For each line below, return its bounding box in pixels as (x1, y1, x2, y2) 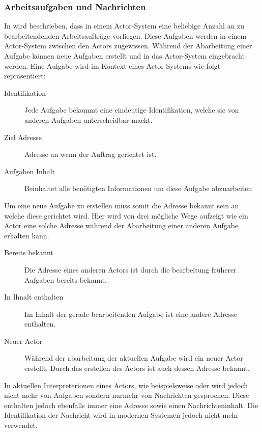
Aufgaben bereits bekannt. (24, 274, 107, 285)
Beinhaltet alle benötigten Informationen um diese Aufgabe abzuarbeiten (24, 183, 252, 194)
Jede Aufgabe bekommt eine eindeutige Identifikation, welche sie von (24, 104, 239, 115)
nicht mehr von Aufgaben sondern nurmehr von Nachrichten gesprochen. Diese (4, 390, 249, 400)
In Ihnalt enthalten (4, 291, 64, 302)
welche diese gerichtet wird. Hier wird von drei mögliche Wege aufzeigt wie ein (4, 210, 248, 221)
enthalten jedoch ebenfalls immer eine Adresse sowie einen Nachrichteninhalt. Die (4, 399, 258, 410)
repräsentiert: (4, 70, 46, 81)
